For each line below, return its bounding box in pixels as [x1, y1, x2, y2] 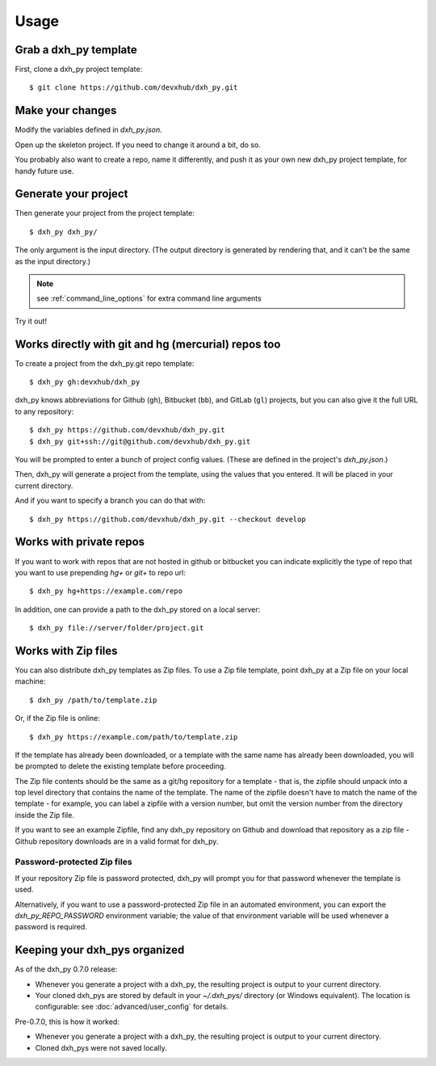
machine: [15, 676, 46, 686]
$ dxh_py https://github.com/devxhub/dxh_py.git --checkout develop [29, 514, 306, 524]
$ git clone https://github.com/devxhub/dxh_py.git [29, 83, 238, 92]
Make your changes [15, 103, 117, 117]
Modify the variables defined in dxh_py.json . [15, 125, 163, 135]
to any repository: [15, 407, 74, 416]
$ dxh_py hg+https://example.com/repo [29, 587, 183, 596]
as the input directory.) [15, 256, 91, 266]
